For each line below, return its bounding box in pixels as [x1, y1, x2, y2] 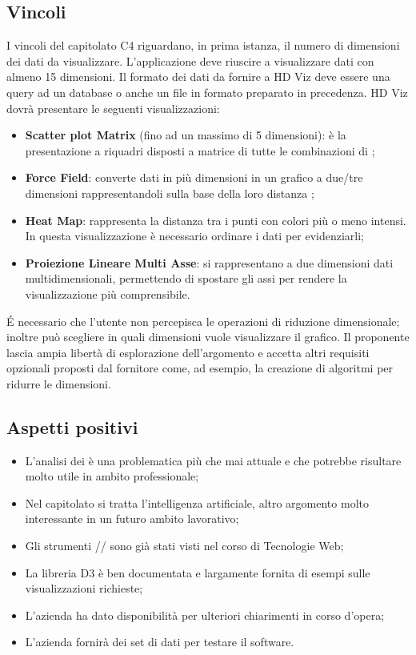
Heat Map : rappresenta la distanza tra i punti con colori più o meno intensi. [25, 211, 406, 228]
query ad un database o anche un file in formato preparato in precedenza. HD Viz [6, 83, 408, 100]
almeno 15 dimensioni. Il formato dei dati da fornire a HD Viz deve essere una [6, 68, 390, 85]
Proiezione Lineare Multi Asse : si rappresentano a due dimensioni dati [25, 254, 394, 271]
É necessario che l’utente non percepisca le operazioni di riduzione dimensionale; [6, 312, 400, 329]
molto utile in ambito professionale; [25, 468, 199, 484]
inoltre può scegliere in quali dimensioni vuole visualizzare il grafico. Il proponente [6, 328, 410, 345]
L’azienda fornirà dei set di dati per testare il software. [25, 633, 294, 650]
